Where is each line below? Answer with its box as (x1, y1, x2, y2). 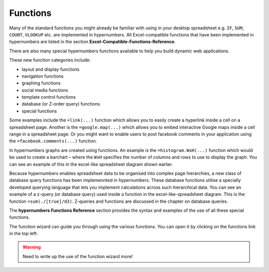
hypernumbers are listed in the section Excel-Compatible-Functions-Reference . (9, 39, 176, 45)
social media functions (21, 87, 68, 93)
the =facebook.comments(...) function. (9, 138, 97, 144)
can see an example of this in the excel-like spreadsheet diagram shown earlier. (9, 161, 173, 167)
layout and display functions (21, 66, 80, 72)
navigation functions (21, 73, 64, 79)
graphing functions (21, 80, 61, 86)
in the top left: (9, 231, 38, 237)
